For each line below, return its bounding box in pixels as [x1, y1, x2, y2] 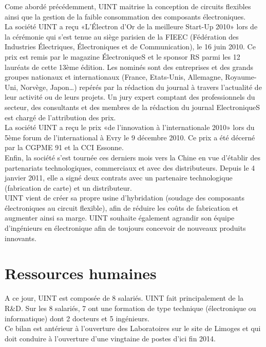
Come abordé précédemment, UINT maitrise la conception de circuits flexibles [5, 1, 251, 11]
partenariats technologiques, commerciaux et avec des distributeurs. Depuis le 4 [5, 162, 255, 173]
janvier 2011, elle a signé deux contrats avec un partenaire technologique [5, 172, 233, 183]
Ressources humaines [5, 263, 157, 284]
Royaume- [225, 71, 257, 82]
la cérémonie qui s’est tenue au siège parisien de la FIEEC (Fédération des [5, 31, 239, 42]
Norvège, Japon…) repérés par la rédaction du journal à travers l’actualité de [20, 81, 262, 92]
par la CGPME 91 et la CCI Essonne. [5, 142, 124, 153]
